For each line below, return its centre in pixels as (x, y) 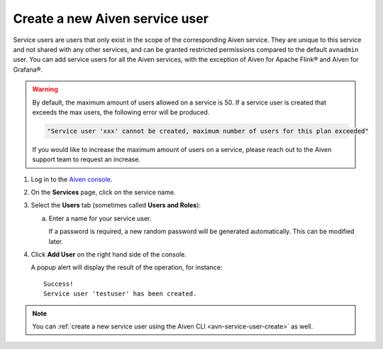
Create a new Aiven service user (111, 18)
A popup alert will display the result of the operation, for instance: (127, 267)
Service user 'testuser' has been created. (120, 294)
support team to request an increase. (87, 159)
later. (56, 241)
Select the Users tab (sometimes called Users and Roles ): (116, 205)
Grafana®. (28, 69)
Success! (59, 284)
